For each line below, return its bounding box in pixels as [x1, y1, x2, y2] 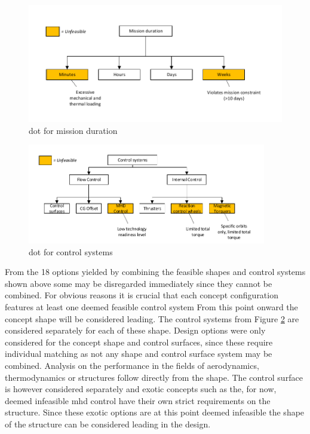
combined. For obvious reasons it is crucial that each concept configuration [5, 289, 278, 301]
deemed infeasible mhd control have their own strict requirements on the [5, 394, 271, 407]
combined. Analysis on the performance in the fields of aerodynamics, [5, 359, 259, 372]
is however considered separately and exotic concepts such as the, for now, [5, 383, 277, 395]
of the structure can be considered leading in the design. [5, 418, 211, 430]
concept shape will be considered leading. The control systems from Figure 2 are [5, 312, 299, 325]
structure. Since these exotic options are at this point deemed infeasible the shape [5, 406, 305, 418]
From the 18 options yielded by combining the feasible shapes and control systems [5, 265, 306, 278]
